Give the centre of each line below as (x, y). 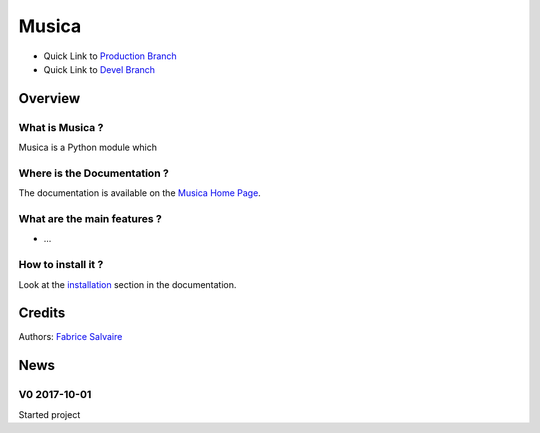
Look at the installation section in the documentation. (127, 284)
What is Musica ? (61, 127)
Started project (49, 414)
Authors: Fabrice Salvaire (70, 337)
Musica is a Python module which (88, 147)
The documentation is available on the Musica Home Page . (140, 193)
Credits (42, 313)
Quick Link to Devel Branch (99, 69)
